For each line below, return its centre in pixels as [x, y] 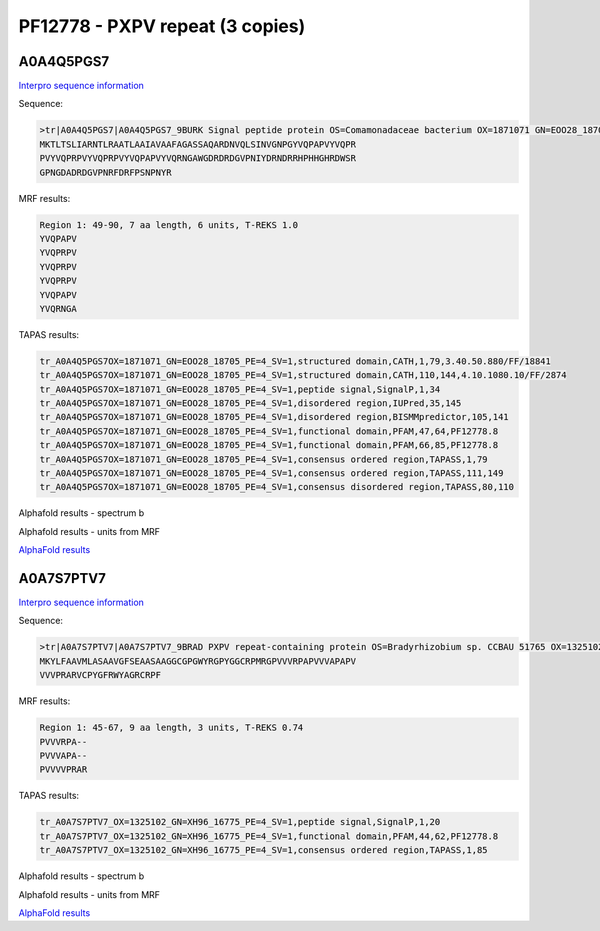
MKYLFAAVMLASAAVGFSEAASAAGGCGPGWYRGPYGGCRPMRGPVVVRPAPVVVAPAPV [198, 661]
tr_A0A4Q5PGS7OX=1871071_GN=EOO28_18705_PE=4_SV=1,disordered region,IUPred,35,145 [250, 403]
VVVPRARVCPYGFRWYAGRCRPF [100, 675]
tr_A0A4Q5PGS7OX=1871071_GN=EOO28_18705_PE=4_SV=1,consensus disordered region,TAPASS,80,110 [277, 487]
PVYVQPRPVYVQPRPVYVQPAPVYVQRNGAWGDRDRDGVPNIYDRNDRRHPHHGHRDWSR [198, 158]
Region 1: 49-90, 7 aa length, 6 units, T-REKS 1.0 [169, 224]
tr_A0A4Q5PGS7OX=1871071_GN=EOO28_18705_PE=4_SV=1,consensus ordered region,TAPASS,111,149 [271, 473]
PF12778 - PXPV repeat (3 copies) [162, 26]
